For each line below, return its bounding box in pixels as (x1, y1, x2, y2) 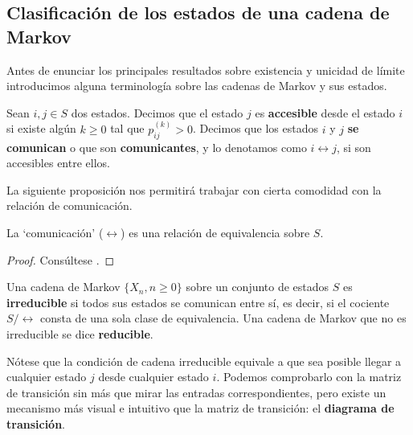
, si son (336, 138, 371, 155)
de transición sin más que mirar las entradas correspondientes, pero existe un (6, 384, 386, 400)
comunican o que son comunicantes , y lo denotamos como (6, 138, 307, 155)
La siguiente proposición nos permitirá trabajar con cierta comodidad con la (6, 181, 382, 198)
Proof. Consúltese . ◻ (6, 251, 115, 268)
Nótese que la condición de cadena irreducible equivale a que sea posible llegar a (6, 352, 402, 369)
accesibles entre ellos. (6, 154, 110, 171)
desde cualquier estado (98, 368, 209, 385)
